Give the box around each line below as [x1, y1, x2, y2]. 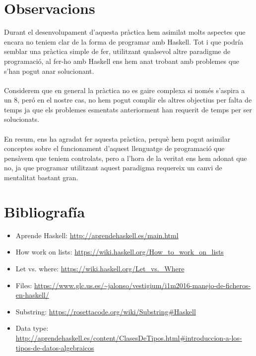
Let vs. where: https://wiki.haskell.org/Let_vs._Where [15, 263, 185, 273]
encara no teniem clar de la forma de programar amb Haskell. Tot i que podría [4, 36, 244, 47]
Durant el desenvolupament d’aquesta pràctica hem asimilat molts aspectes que [4, 27, 246, 37]
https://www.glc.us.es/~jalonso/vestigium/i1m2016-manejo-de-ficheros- [34, 280, 251, 290]
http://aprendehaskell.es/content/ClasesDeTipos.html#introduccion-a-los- [15, 332, 242, 343]
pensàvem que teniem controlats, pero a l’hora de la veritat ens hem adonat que [4, 153, 247, 163]
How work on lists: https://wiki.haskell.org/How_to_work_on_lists [15, 247, 224, 257]
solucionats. [4, 114, 39, 124]
